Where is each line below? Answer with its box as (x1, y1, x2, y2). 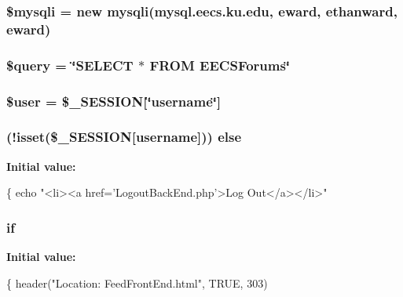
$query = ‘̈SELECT (6, 55, 134, 74)
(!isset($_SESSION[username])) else (6, 127, 242, 147)
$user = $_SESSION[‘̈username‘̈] (6, 91, 222, 110)
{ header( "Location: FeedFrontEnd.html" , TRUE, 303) (6, 274, 268, 291)
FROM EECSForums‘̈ (149, 55, 291, 74)
